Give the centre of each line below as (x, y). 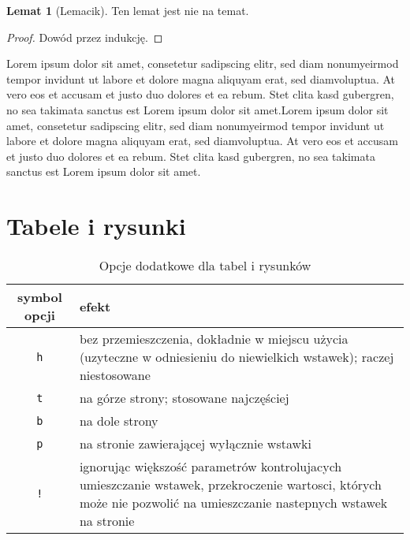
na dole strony (119, 421)
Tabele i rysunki (96, 226)
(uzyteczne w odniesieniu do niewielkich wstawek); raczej (237, 357)
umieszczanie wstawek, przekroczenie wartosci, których (230, 485)
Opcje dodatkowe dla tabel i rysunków (205, 266)
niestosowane (115, 375)
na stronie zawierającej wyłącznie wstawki (195, 444)
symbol (40, 297)
